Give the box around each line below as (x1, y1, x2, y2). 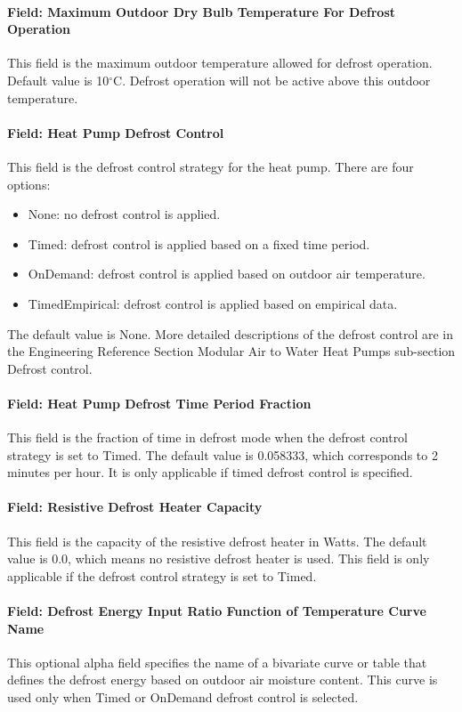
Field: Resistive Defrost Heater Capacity (7, 498, 263, 516)
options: (7, 174, 51, 193)
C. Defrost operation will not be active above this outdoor (113, 70, 431, 89)
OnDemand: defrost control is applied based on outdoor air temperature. (28, 264, 426, 283)
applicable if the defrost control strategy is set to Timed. (7, 566, 317, 585)
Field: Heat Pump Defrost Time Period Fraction (7, 393, 312, 412)
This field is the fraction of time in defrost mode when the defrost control (7, 428, 409, 447)
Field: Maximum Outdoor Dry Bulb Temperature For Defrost (7, 2, 396, 20)
